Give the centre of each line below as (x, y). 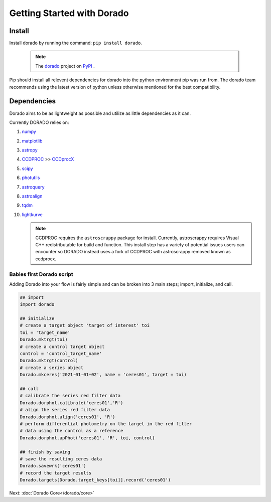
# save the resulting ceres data (61, 459)
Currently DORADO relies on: (39, 122)
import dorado (37, 304)
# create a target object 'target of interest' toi (85, 325)
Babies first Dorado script (41, 274)
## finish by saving (45, 452)
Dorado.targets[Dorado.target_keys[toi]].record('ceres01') (95, 480)
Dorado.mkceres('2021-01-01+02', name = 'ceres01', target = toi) (103, 375)
